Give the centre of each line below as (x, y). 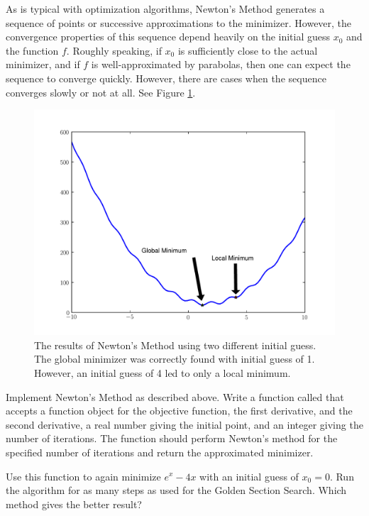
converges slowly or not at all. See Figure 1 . (101, 92)
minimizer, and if (43, 64)
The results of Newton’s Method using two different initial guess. (175, 345)
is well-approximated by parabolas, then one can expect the (221, 64)
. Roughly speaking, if (114, 50)
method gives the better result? (74, 504)
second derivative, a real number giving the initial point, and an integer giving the (184, 424)
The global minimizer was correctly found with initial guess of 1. (175, 359)
